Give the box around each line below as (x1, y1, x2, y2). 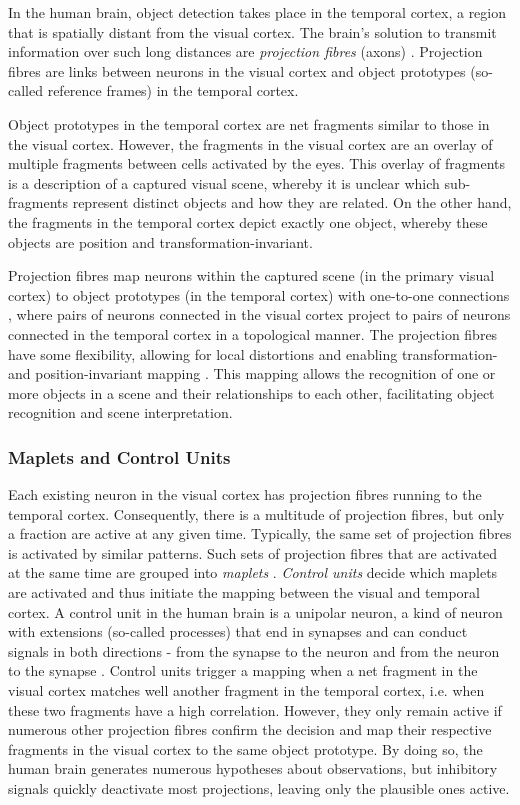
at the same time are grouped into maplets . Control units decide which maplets (8, 562, 498, 583)
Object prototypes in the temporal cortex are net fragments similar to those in (8, 113, 490, 134)
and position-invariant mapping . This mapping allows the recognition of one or (8, 363, 496, 384)
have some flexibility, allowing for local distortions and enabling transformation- (8, 343, 498, 364)
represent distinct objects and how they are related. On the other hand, (72, 192, 512, 213)
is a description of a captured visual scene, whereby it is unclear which (8, 172, 440, 193)
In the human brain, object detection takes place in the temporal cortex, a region (8, 2, 507, 22)
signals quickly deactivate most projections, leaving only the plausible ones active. (8, 778, 510, 798)
